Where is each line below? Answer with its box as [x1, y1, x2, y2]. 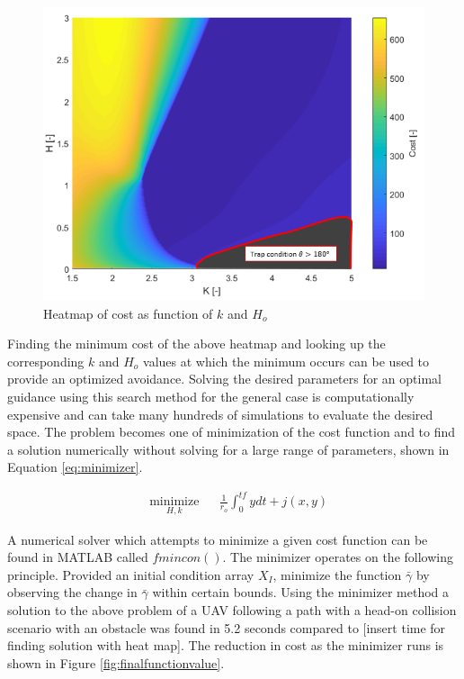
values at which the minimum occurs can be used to [143, 351, 430, 370]
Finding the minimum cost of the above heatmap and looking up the [7, 334, 386, 353]
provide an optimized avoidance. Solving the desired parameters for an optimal [7, 369, 442, 388]
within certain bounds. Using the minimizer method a [152, 583, 450, 602]
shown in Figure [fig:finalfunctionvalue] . [7, 653, 225, 672]
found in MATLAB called [7, 548, 148, 566]
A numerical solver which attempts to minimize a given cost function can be [7, 530, 428, 548]
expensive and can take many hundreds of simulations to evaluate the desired [7, 404, 433, 423]
